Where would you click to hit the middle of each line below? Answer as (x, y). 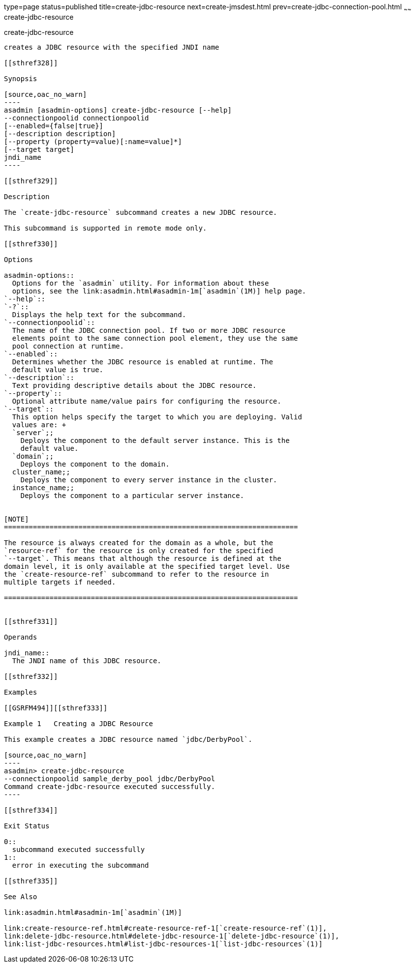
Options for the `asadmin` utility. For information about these (140, 283)
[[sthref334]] (31, 810)
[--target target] (39, 149)
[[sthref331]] (31, 621)
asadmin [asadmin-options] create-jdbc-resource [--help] (118, 110)
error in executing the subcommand (81, 865)
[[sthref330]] (31, 244)
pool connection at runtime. (68, 346)
